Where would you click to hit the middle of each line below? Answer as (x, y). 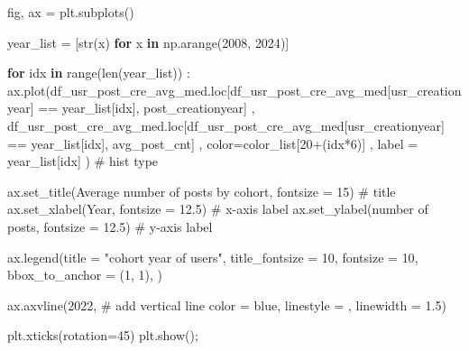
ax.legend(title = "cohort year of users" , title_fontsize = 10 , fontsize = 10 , (213, 257)
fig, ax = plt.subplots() (71, 12)
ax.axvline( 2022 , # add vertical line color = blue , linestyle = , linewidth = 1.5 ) (227, 305)
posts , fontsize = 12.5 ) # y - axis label (110, 226)
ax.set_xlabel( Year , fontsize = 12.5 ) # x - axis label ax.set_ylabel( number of (218, 209)
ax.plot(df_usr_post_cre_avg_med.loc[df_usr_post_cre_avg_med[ (199, 90)
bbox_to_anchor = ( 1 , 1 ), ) (85, 275)
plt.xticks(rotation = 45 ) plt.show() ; (103, 335)
